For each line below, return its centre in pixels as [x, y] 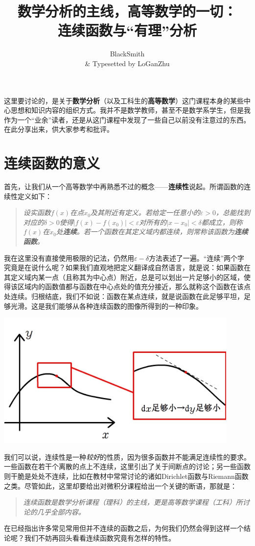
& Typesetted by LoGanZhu [127, 63]
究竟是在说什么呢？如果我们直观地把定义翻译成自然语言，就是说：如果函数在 [127, 267]
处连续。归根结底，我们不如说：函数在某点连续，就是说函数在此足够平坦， [124, 296]
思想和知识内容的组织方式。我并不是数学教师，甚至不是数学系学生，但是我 [130, 110]
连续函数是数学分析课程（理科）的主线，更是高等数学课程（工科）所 [133, 502]
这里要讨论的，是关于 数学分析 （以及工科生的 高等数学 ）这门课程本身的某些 [124, 100]
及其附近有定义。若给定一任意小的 [145, 212]
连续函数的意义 [52, 163]
